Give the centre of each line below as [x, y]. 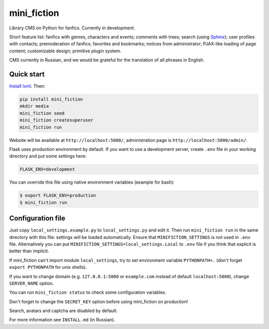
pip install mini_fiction [51, 99]
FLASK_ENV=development [47, 169]
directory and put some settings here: [48, 156]
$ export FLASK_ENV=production [58, 196]
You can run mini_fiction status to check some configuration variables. [88, 292]
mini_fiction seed [42, 113]
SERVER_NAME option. [32, 283]
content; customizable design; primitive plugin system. [65, 51]
